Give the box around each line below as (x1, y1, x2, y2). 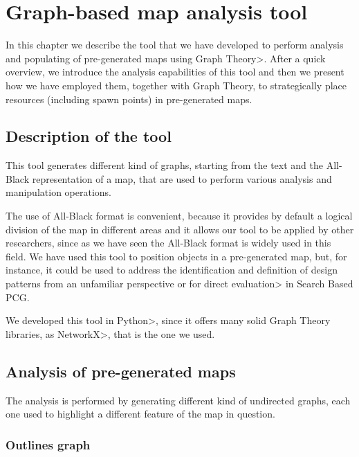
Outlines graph (6, 436, 91, 453)
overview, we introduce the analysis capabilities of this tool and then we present (6, 64, 344, 79)
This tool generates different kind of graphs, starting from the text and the (6, 158, 324, 172)
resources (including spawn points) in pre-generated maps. (6, 91, 252, 106)
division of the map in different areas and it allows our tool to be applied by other (6, 222, 354, 236)
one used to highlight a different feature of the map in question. (6, 406, 275, 421)
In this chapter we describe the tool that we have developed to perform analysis (6, 37, 344, 52)
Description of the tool (6, 125, 172, 147)
